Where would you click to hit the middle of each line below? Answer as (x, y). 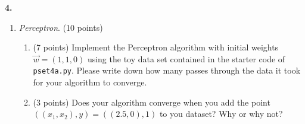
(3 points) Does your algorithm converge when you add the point (152, 102)
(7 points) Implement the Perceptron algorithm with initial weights (156, 47)
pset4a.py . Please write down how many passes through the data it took (167, 70)
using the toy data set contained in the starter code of (186, 58)
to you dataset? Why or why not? (221, 114)
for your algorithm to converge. (90, 82)
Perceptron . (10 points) (61, 27)
